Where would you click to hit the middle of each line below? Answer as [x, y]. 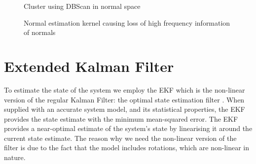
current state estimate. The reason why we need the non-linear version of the [120, 138]
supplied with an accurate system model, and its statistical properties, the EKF [125, 109]
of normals [40, 32]
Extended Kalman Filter [89, 66]
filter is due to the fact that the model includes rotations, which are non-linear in [127, 148]
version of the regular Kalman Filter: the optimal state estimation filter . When [124, 99]
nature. [15, 157]
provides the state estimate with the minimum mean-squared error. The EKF [121, 118]
